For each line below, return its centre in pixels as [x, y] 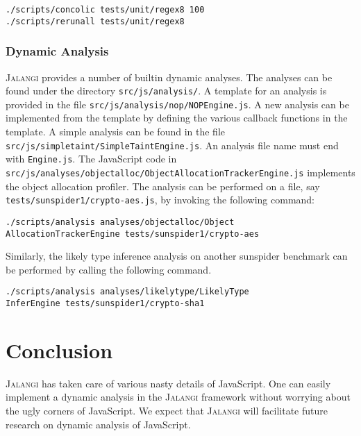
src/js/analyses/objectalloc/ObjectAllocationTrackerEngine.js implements [180, 172]
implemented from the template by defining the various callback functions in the [177, 118]
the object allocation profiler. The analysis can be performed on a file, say [163, 186]
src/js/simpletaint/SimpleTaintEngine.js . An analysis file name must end [172, 145]
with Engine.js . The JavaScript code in [91, 159]
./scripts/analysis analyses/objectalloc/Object [120, 222]
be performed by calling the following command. [109, 269]
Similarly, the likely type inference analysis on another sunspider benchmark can [177, 256]
